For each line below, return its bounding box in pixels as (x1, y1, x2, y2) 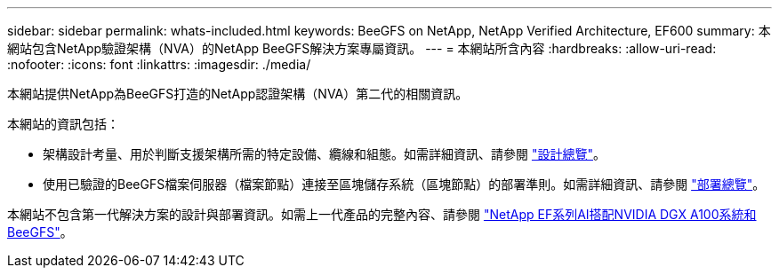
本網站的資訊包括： (7, 116, 119, 131)
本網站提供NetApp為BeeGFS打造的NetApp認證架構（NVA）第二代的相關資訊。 (7, 86, 469, 101)
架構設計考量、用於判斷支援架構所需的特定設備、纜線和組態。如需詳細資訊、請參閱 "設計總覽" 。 (43, 146, 606, 161)
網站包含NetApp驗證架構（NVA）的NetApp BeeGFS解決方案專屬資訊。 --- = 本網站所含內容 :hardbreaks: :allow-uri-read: (7, 41, 717, 56)
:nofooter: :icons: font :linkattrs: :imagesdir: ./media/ (7, 57, 311, 72)
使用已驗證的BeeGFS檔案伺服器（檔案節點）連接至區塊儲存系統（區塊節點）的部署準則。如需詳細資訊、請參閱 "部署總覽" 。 (43, 177, 766, 192)
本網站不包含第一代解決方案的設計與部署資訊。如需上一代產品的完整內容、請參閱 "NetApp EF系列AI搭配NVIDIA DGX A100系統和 (7, 207, 757, 222)
